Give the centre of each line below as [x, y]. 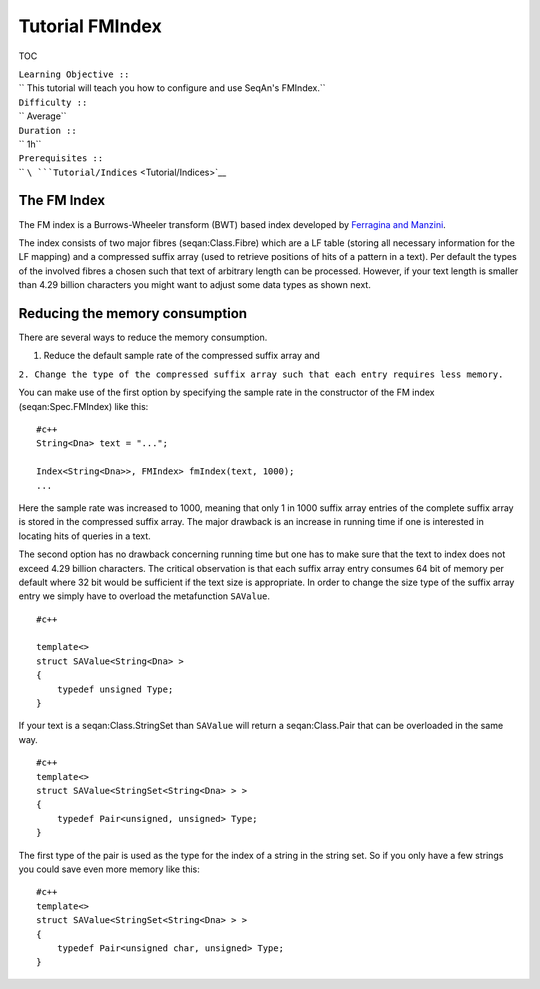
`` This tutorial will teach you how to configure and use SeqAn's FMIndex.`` [172, 88]
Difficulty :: [53, 102]
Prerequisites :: [61, 158]
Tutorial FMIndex [90, 26]
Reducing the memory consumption [133, 313]
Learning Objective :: [74, 74]
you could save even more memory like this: [109, 869]
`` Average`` [42, 116]
